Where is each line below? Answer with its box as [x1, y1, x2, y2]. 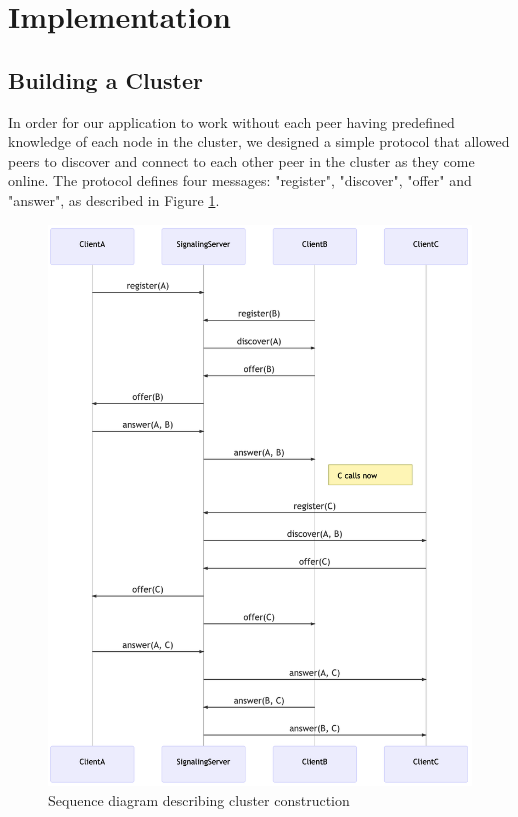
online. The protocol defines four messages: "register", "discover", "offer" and [8, 170, 472, 191]
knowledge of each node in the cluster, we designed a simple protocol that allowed [8, 131, 510, 152]
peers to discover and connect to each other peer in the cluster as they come [8, 150, 475, 171]
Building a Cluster [8, 64, 203, 95]
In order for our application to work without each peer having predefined [8, 111, 455, 132]
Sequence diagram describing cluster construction [48, 789, 350, 810]
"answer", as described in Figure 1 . [8, 189, 220, 210]
